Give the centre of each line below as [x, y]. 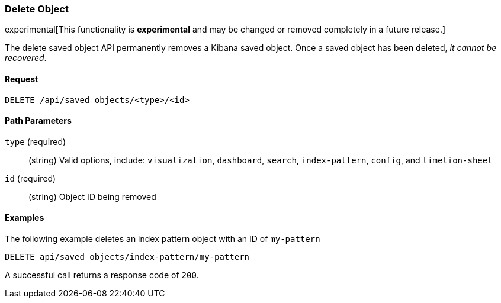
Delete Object [37, 9]
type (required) [36, 141]
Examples [25, 218]
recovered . [26, 58]
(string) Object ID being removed [92, 196]
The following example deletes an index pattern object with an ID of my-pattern [163, 239]
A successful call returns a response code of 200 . [102, 275]
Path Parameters [38, 121]
